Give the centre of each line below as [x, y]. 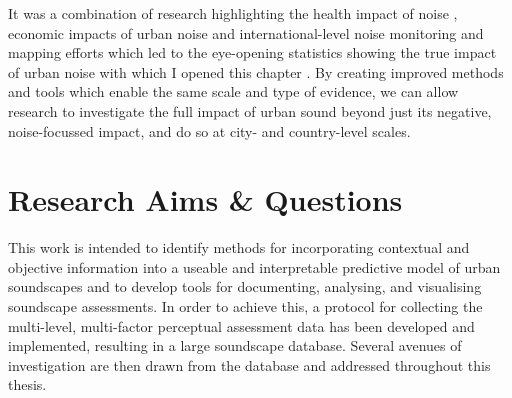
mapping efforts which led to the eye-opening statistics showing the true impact [252, 52]
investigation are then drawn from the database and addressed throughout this [249, 364]
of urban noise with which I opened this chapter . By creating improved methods [256, 71]
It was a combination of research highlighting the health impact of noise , [233, 13]
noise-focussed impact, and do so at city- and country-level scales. [209, 130]
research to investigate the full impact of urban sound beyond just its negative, [250, 110]
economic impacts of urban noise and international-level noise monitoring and [246, 32]
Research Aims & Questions [205, 199]
